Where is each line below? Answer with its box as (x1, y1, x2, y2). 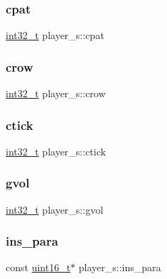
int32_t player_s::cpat (6, 28, 104, 43)
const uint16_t (6, 260, 71, 275)
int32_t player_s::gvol (6, 202, 104, 217)
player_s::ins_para (78, 260, 161, 275)
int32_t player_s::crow (6, 86, 106, 101)
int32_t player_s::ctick (6, 143, 106, 158)
